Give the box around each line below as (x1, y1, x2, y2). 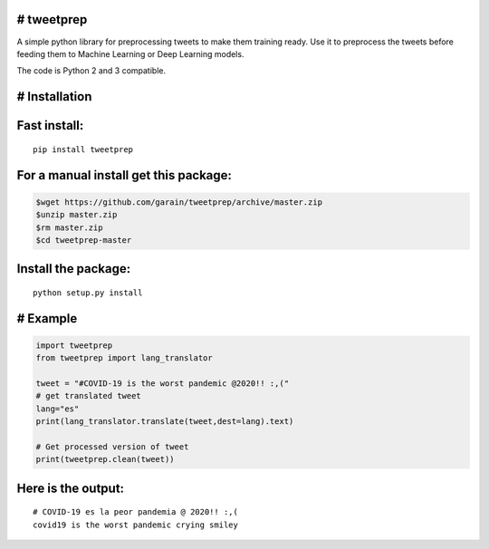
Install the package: (16, 261, 131, 276)
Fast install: (16, 118, 84, 133)
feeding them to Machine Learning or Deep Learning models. (16, 48, 244, 59)
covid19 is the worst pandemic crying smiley (33, 519, 239, 530)
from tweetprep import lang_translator (35, 353, 213, 363)
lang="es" (35, 403, 80, 414)
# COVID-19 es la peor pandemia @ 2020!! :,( (33, 507, 239, 517)
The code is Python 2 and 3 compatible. (16, 65, 167, 76)
